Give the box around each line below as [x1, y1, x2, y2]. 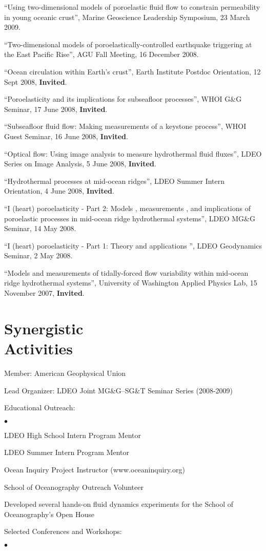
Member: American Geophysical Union [4, 367, 126, 378]
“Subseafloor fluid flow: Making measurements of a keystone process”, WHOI [4, 121, 247, 131]
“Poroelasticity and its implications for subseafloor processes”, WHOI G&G [4, 93, 242, 104]
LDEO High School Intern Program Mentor [4, 429, 141, 440]
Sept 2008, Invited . [4, 76, 67, 87]
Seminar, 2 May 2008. [4, 250, 73, 261]
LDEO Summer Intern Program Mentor [4, 447, 130, 458]
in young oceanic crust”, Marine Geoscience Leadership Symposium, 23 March [4, 11, 250, 22]
